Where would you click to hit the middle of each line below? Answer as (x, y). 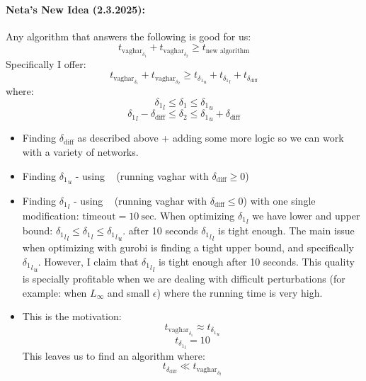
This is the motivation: (72, 316)
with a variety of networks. (80, 151)
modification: (51, 216)
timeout (99, 217)
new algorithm (228, 51)
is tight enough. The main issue (286, 231)
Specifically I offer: (46, 63)
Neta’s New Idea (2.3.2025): (76, 9)
